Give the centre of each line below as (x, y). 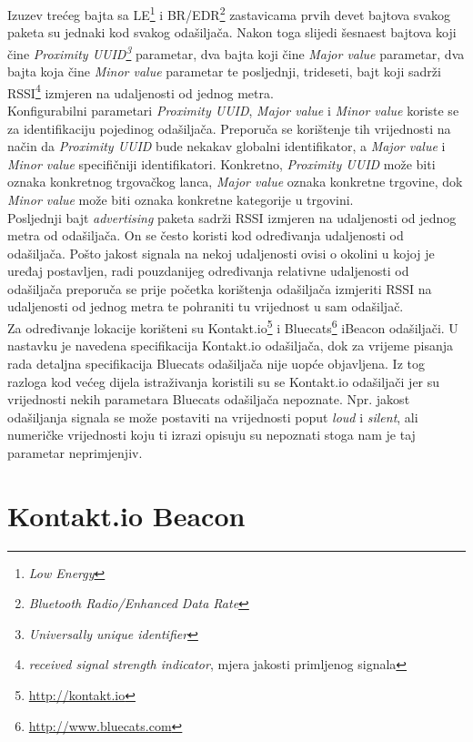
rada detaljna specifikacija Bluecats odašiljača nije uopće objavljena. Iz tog (216, 363)
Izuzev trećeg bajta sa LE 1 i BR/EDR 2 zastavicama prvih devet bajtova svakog (229, 13)
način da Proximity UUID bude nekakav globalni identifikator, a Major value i (226, 146)
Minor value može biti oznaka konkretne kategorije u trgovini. (181, 199)
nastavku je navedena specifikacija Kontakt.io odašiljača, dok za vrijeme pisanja (230, 346)
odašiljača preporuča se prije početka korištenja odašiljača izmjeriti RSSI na (220, 288)
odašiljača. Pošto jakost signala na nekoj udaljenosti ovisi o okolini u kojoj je (221, 253)
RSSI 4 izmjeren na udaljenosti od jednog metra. (141, 91)
